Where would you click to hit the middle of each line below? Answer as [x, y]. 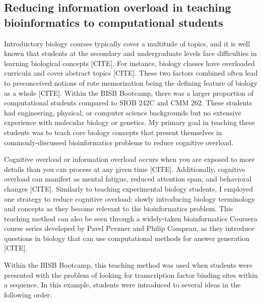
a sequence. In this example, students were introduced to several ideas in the [122, 285]
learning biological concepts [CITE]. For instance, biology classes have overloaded [129, 63]
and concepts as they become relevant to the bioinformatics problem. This [119, 208]
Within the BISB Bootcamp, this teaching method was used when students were [128, 265]
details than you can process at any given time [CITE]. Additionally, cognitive [125, 169]
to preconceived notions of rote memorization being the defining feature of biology [131, 82]
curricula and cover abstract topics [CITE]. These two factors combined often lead [131, 73]
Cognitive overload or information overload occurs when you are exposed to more [129, 159]
